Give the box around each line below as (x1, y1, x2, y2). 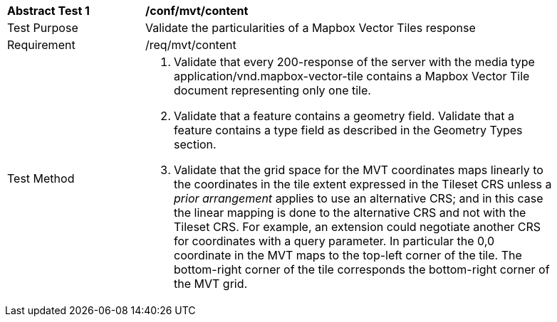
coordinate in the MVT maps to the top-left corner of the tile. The (174, 248, 522, 262)
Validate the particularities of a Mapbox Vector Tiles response (145, 21, 476, 35)
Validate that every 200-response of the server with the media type (174, 55, 535, 69)
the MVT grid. (174, 277, 248, 291)
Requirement (7, 38, 76, 52)
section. (174, 137, 217, 151)
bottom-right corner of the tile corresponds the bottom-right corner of (174, 262, 550, 277)
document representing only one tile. (174, 83, 371, 97)
